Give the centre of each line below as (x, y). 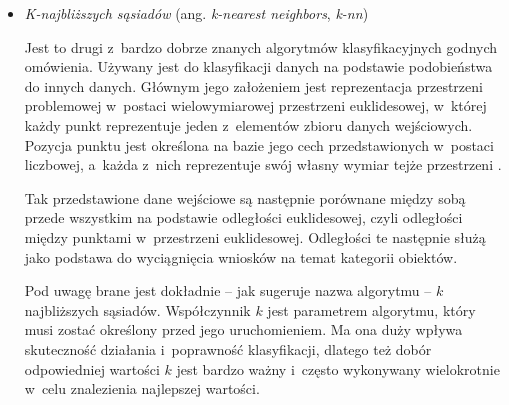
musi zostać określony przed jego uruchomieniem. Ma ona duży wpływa (243, 329)
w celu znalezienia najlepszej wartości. (142, 388)
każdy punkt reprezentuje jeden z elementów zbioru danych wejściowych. (248, 124)
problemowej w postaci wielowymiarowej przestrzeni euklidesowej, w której (255, 105)
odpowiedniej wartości (92, 368)
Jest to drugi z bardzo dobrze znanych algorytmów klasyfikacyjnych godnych (261, 46)
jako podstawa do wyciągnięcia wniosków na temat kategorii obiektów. (241, 256)
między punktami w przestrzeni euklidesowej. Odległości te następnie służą (255, 236)
